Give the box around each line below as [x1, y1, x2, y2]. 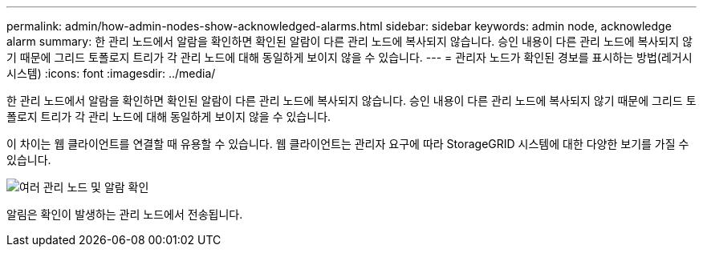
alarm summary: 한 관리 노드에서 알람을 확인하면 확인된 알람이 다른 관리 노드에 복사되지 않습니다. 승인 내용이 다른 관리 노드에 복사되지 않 [6, 34, 693, 48]
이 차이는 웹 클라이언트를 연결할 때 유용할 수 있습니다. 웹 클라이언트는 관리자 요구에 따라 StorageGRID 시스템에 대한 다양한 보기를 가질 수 [6, 137, 689, 151]
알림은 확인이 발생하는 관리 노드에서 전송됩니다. [6, 207, 243, 221]
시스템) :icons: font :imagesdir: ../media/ [6, 66, 216, 80]
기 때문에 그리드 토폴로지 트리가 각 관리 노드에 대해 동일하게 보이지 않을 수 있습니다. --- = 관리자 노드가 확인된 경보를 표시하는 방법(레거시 [6, 50, 693, 64]
